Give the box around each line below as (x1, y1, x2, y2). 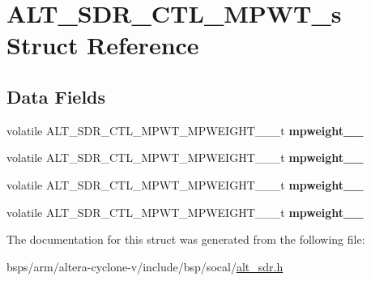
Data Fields (6, 83, 106, 109)
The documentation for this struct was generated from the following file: (6, 231, 365, 248)
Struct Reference (6, 28, 199, 62)
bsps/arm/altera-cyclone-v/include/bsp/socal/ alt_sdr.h (6, 258, 284, 275)
